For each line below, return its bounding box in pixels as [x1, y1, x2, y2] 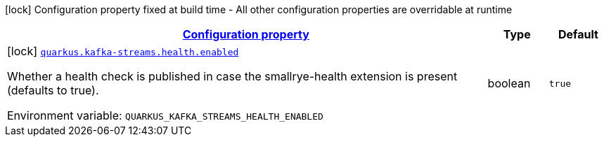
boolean [487, 76, 531, 90]
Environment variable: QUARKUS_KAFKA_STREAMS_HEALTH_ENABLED [7, 108, 323, 122]
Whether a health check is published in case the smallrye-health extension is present [7, 69, 458, 83]
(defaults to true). [7, 83, 99, 97]
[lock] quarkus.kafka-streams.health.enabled [7, 44, 239, 58]
